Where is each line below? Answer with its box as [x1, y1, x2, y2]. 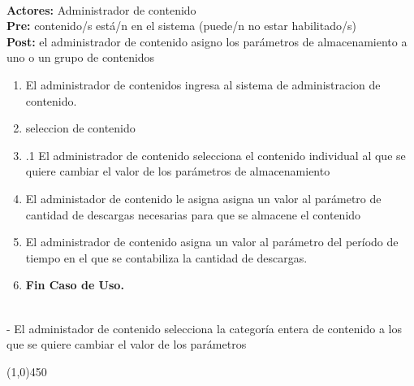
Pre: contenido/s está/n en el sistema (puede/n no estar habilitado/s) [6, 17, 356, 34]
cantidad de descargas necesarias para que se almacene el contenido [25, 206, 361, 223]
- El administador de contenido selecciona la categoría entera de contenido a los [6, 319, 403, 336]
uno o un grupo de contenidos [6, 49, 155, 66]
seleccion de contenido [25, 119, 136, 137]
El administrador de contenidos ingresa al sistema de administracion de [25, 76, 381, 93]
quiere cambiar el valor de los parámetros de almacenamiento [25, 163, 330, 180]
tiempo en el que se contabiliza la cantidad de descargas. [25, 249, 308, 266]
